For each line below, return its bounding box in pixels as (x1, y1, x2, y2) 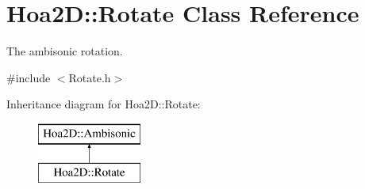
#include (6, 69, 51, 85)
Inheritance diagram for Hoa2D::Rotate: (6, 96, 201, 112)
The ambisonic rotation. (6, 43, 123, 59)
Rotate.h (68, 69, 111, 85)
